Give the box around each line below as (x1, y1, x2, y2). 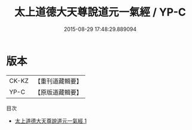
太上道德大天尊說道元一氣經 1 (14, 117, 87, 124)
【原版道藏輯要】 (34, 88, 82, 96)
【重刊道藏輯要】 (34, 77, 82, 85)
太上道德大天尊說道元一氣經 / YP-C (14, 5, 186, 19)
